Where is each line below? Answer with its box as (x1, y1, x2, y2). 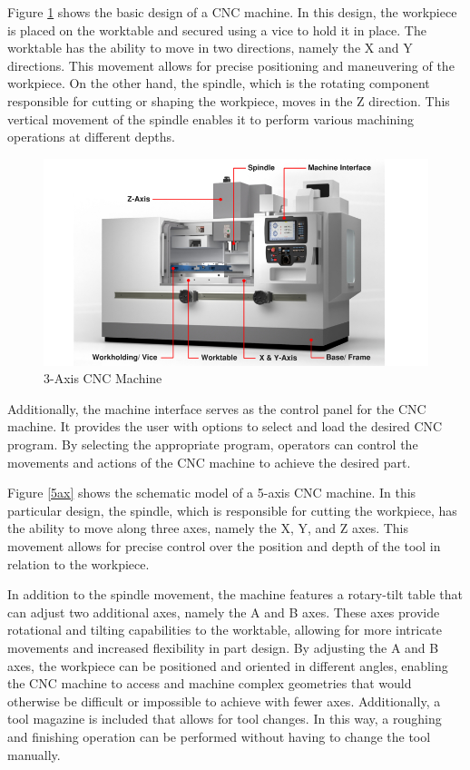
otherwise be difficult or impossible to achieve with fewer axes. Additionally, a (7, 691, 441, 710)
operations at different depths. (7, 127, 175, 146)
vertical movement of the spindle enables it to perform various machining (7, 109, 414, 128)
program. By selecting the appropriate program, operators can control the (7, 435, 418, 454)
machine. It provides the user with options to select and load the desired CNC (7, 417, 443, 436)
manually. (7, 745, 61, 764)
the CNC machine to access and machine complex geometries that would (7, 674, 412, 693)
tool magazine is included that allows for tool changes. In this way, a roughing (7, 709, 442, 728)
